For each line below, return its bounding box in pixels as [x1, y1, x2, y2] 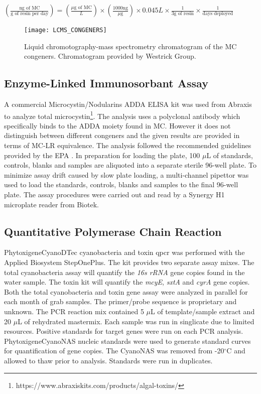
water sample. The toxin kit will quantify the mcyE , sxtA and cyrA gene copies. [4, 277, 250, 287]
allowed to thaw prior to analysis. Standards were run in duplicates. [4, 355, 213, 365]
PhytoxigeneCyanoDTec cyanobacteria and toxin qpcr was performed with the [4, 247, 245, 257]
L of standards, [206, 150, 253, 160]
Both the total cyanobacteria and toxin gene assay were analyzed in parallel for [4, 286, 248, 297]
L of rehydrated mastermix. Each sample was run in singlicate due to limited [18, 316, 254, 326]
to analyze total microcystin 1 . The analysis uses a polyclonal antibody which [4, 109, 240, 121]
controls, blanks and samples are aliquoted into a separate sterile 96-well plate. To [4, 160, 257, 170]
